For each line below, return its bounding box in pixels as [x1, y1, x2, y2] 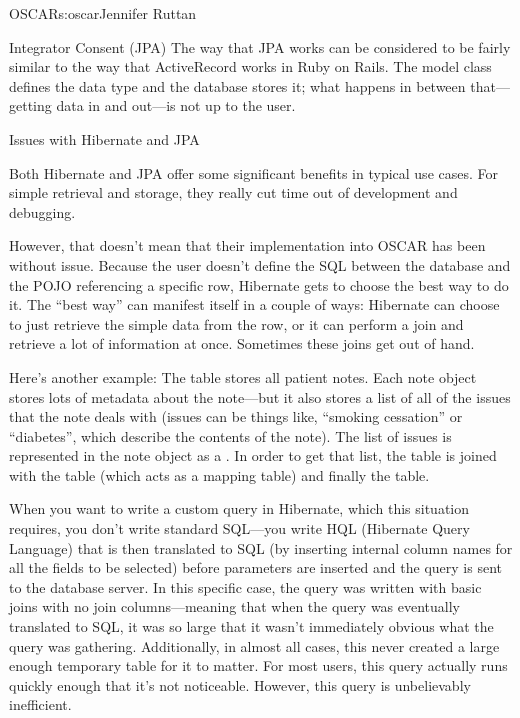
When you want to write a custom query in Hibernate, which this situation [9, 498, 470, 519]
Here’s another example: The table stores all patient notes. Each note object [9, 366, 477, 387]
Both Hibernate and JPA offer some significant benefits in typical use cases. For [9, 162, 499, 183]
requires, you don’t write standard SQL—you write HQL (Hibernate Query [9, 518, 470, 539]
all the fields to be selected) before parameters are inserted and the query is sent [9, 557, 502, 578]
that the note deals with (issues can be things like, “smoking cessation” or [9, 406, 463, 427]
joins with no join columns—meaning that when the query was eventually [9, 596, 461, 617]
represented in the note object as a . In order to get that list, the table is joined [9, 445, 497, 466]
